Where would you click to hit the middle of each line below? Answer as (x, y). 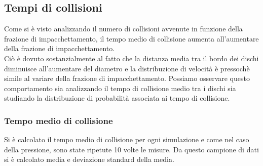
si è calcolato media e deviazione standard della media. (89, 159)
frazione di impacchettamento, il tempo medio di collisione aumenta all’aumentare (131, 38)
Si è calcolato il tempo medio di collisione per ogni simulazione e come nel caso (127, 139)
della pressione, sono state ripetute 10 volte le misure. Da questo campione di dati (131, 149)
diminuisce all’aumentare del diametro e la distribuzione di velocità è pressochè (127, 68)
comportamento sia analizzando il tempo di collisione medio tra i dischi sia (120, 88)
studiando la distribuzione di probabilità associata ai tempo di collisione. (117, 98)
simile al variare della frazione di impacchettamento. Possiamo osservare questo (127, 78)
